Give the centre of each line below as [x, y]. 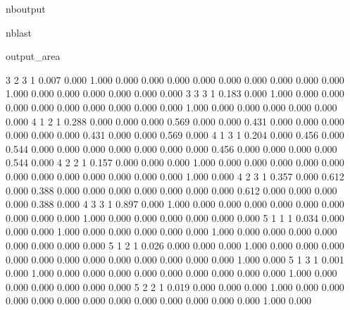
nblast [19, 32]
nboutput [26, 8]
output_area [33, 56]
